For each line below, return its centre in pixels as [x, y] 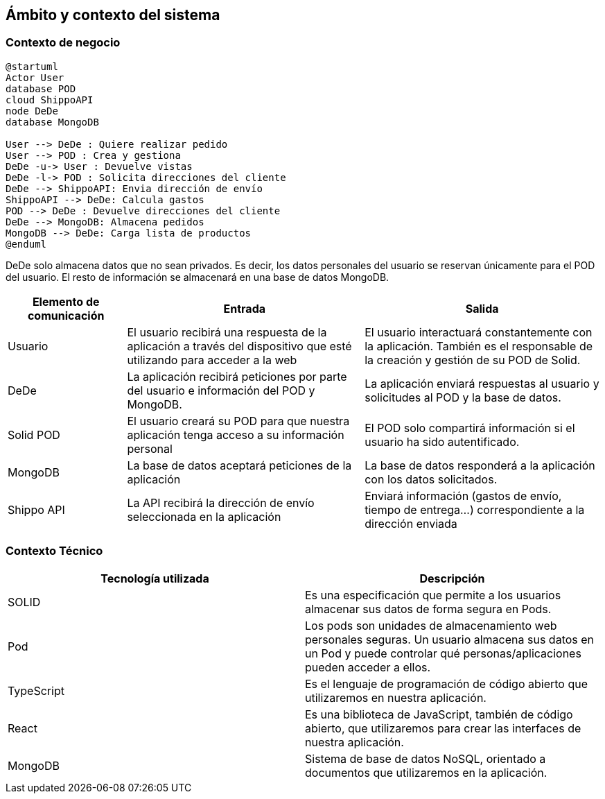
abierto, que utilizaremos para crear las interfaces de [443, 728]
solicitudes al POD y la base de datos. [463, 397]
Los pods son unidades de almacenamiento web [431, 625]
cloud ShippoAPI [50, 100]
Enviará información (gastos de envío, [463, 496]
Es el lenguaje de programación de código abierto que [446, 684]
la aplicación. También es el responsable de [479, 346]
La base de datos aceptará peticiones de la [239, 465]
